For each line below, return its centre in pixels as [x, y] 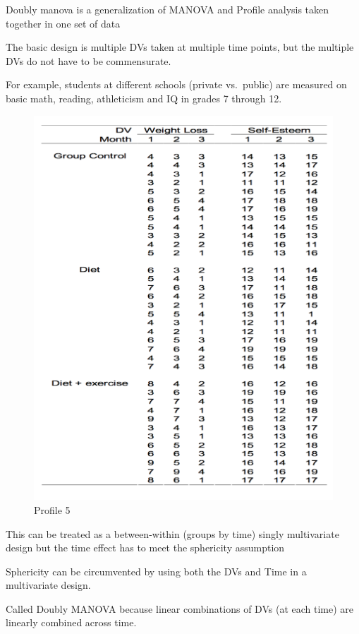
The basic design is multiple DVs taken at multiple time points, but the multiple [180, 47]
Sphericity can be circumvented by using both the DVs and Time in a [156, 571]
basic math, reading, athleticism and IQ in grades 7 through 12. [144, 98]
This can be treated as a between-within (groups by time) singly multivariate [172, 533]
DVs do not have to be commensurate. [89, 60]
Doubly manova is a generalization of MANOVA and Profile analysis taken [168, 9]
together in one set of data [63, 23]
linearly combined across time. [71, 622]
